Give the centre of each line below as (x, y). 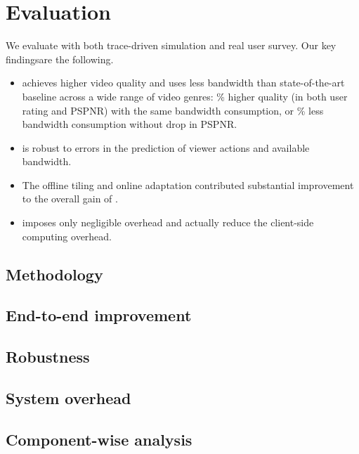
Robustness (48, 357)
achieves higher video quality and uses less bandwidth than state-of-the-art (183, 83)
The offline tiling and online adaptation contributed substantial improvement (188, 184)
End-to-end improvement (99, 315)
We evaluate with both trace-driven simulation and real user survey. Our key (171, 45)
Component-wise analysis (99, 439)
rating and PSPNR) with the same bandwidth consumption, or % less (173, 110)
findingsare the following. (60, 59)
